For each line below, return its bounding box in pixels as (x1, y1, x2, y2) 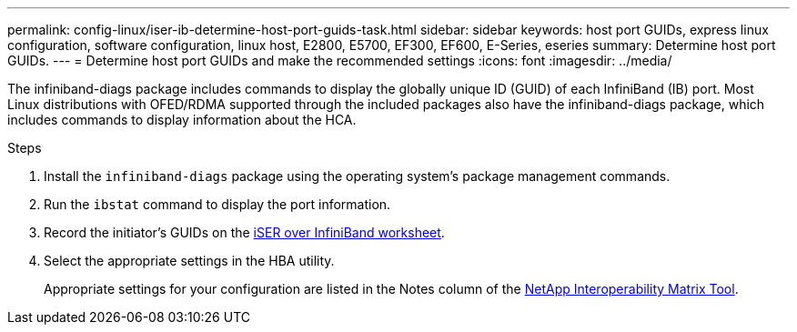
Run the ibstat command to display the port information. (44, 196, 391, 212)
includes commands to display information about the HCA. (7, 112, 357, 127)
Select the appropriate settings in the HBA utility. (44, 253, 335, 268)
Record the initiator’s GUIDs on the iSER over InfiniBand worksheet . (44, 225, 445, 240)
